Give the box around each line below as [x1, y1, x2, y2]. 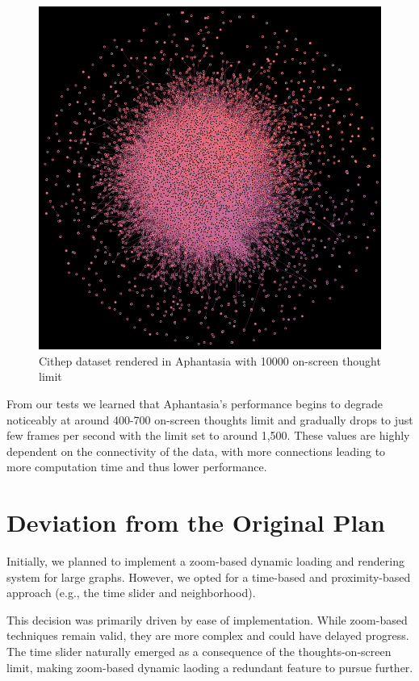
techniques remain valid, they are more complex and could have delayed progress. [6, 627, 409, 644]
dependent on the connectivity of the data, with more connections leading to [6, 442, 386, 459]
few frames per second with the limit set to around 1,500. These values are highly [6, 427, 410, 444]
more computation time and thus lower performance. [6, 458, 267, 475]
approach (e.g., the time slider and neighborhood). [6, 584, 256, 601]
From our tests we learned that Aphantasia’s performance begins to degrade [6, 395, 383, 412]
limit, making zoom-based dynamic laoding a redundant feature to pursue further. [6, 658, 413, 675]
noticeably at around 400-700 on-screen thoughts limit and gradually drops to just [6, 411, 413, 428]
